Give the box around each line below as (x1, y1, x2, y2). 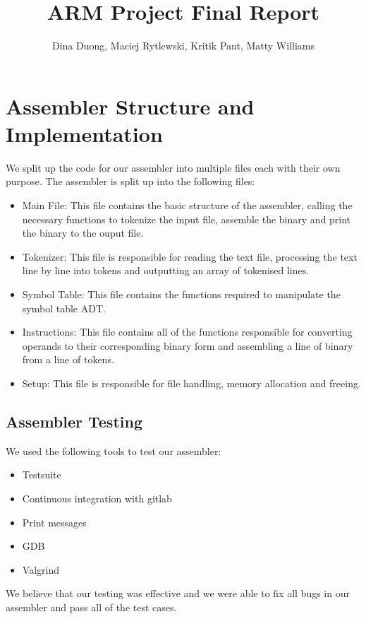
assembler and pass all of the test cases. (6, 599, 177, 614)
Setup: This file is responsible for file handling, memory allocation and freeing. (22, 375, 361, 390)
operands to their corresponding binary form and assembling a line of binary (22, 338, 353, 353)
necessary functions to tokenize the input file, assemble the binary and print (22, 211, 351, 226)
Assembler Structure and (6, 91, 255, 120)
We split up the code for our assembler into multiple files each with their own (6, 160, 341, 175)
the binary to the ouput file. (22, 225, 144, 240)
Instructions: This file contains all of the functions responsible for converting (22, 324, 353, 339)
